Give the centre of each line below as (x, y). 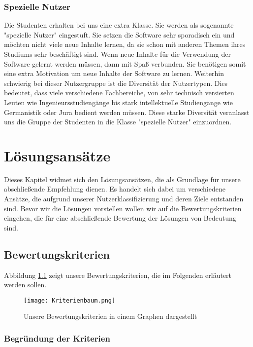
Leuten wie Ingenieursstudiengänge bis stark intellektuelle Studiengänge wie (118, 102)
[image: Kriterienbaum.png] (70, 300)
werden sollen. (25, 285)
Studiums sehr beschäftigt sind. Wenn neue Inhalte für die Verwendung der (117, 54)
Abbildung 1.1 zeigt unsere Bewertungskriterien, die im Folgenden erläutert (118, 275)
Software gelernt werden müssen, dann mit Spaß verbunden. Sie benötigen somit (125, 63)
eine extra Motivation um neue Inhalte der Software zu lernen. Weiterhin (114, 73)
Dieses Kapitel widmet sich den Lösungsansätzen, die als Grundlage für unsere (122, 179)
